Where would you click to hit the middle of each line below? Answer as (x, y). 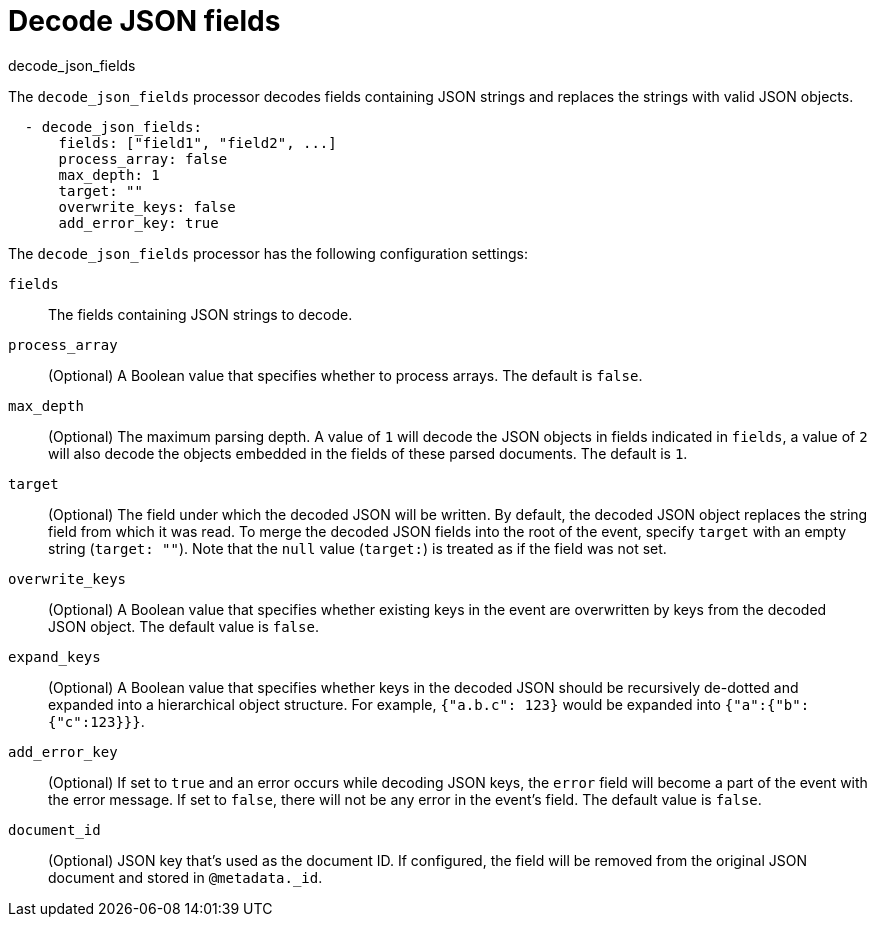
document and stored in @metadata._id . (185, 877)
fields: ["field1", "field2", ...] (197, 142)
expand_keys (54, 656)
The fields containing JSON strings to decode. (200, 314)
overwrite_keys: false (147, 206)
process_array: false (143, 158)
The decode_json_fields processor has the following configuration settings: (268, 253)
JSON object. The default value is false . (183, 626)
